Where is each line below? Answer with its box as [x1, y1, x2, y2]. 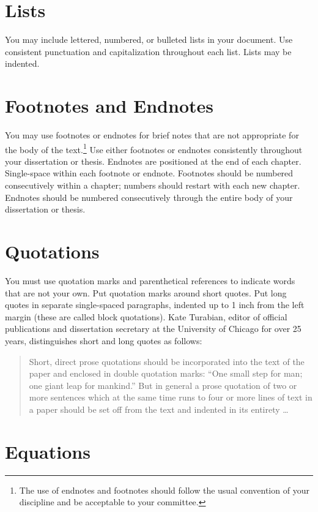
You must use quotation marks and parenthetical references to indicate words [5, 274, 295, 287]
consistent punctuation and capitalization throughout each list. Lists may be [5, 45, 292, 58]
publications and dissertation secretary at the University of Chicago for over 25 [5, 322, 301, 335]
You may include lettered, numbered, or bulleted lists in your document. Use [5, 33, 293, 46]
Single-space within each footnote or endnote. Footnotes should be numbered [5, 167, 294, 179]
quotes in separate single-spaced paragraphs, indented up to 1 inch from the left [5, 298, 305, 311]
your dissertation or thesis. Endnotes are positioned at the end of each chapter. [5, 154, 301, 167]
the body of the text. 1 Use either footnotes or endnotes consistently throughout [5, 141, 303, 156]
